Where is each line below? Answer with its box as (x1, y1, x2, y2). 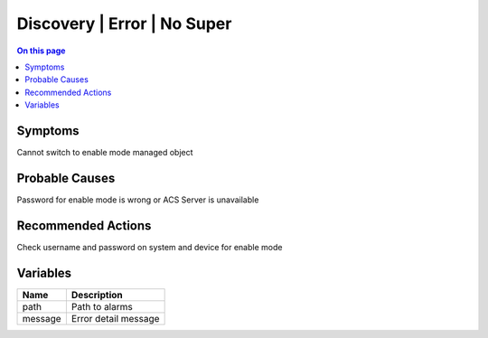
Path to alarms (70, 300, 133, 313)
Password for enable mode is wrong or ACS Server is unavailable (16, 194, 259, 205)
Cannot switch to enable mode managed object (16, 147, 193, 158)
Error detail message (70, 312, 160, 324)
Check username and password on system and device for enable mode (16, 241, 283, 252)
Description (70, 288, 123, 301)
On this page (16, 45, 66, 56)
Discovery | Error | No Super (16, 14, 232, 33)
